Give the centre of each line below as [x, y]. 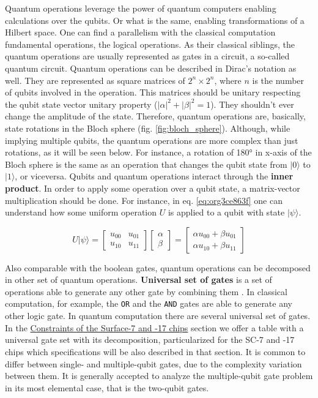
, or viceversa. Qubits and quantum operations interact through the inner [154, 176]
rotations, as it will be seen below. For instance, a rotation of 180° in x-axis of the [158, 152]
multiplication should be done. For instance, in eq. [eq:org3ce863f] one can [144, 200]
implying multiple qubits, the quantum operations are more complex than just [152, 140]
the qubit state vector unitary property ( [81, 104]
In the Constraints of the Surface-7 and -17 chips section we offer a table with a [154, 327]
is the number [278, 80]
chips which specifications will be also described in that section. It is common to [155, 351]
